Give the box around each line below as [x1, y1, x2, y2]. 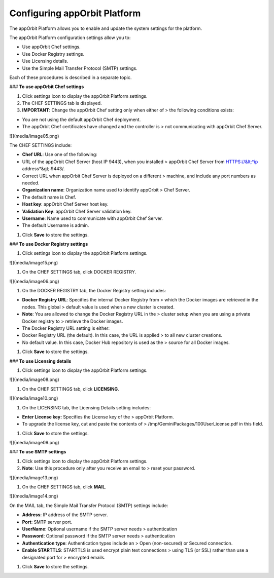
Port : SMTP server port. [22, 519, 73, 525]
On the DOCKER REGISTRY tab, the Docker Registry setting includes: [22, 288, 166, 294]
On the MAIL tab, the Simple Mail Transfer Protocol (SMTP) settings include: [9, 502, 168, 509]
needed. [22, 180, 40, 186]
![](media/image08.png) [9, 376, 59, 382]
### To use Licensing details [9, 358, 72, 364]
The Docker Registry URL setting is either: [22, 325, 110, 331]
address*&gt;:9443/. [22, 166, 65, 172]
